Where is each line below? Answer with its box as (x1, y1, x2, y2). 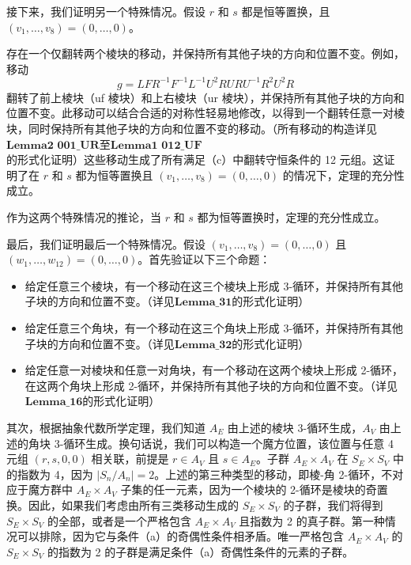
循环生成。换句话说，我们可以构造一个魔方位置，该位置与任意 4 (63, 434, 394, 451)
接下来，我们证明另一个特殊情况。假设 (6, 3, 205, 19)
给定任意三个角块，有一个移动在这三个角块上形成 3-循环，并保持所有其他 (25, 320, 404, 336)
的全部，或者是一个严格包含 (47, 512, 191, 529)
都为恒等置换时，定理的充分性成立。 (197, 209, 386, 226)
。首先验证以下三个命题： (138, 251, 271, 267)
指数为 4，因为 (17, 465, 93, 482)
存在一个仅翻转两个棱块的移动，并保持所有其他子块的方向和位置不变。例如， (6, 45, 405, 62)
